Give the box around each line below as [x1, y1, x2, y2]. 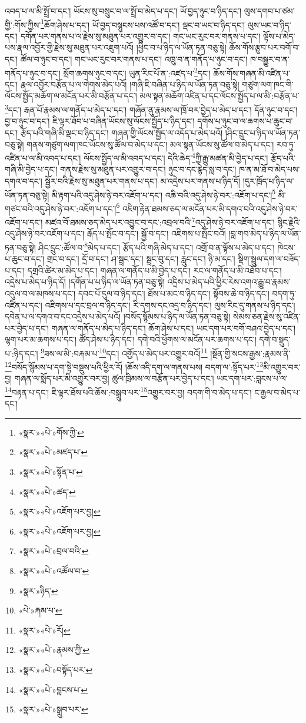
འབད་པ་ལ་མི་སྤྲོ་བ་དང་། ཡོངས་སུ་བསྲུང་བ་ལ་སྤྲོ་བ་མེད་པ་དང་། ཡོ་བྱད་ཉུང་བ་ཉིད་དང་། [5, 5, 242, 16]
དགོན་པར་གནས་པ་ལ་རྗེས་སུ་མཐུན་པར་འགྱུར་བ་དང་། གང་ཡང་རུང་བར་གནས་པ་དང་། [20, 29, 261, 42]
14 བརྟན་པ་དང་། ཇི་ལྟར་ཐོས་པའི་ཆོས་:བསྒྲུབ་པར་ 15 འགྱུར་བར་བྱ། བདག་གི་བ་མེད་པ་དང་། [5, 384, 252, 398]
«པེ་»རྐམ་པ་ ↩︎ [18, 604, 62, 616]
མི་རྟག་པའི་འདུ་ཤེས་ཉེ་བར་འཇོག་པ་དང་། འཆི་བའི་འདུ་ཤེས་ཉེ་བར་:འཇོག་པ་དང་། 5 [51, 187, 276, 201]
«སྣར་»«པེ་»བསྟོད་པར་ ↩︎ [18, 663, 93, 675]
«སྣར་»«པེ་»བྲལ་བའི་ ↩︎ [18, 545, 89, 557]
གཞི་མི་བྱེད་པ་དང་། [5, 163, 58, 175]
